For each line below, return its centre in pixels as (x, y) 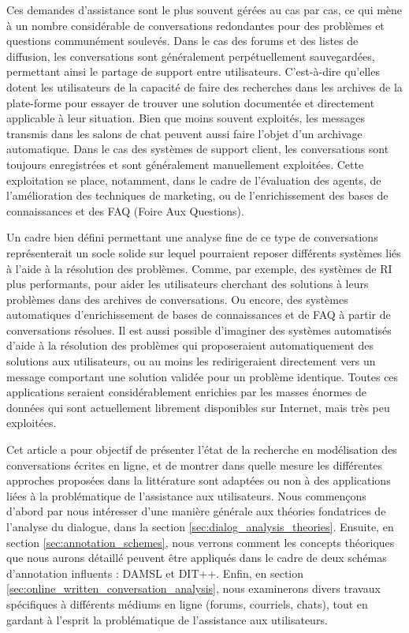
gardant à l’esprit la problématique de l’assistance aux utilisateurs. (167, 619)
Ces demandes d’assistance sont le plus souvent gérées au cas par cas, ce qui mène (204, 9)
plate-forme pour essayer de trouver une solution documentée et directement (191, 102)
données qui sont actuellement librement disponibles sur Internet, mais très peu (198, 407)
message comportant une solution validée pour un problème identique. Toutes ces (203, 376)
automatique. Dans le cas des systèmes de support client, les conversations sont (198, 149)
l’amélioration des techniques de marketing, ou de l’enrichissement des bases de (197, 195)
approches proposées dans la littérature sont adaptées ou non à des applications (199, 480)
